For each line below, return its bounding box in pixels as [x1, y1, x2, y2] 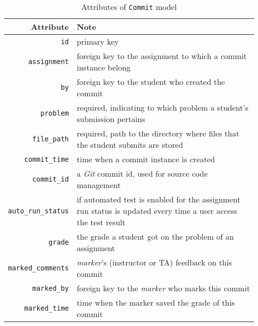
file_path [32, 135, 69, 143]
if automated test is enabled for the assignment [76, 194, 241, 205]
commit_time [24, 155, 69, 163]
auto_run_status [8, 206, 69, 215]
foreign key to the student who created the [76, 76, 225, 87]
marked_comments [8, 264, 69, 272]
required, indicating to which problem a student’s [76, 102, 249, 113]
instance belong [76, 62, 130, 73]
